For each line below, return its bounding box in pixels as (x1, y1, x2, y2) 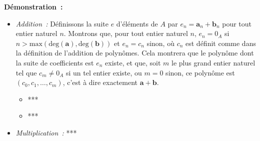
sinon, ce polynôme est (165, 67, 235, 77)
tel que (15, 67, 37, 77)
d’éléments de (116, 18, 158, 28)
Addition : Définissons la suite (15, 18, 108, 28)
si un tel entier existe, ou (65, 67, 142, 77)
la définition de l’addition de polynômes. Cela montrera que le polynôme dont (15, 47, 254, 58)
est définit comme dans (185, 37, 256, 48)
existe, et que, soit (105, 57, 161, 67)
